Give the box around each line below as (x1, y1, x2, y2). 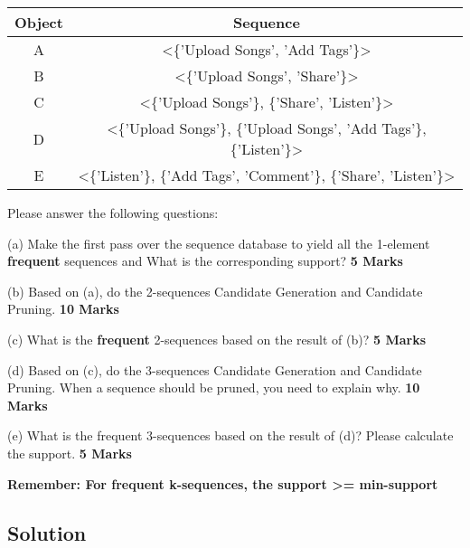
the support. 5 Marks (7, 443, 132, 462)
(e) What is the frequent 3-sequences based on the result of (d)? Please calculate (7, 426, 454, 445)
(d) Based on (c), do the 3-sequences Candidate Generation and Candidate (7, 360, 422, 379)
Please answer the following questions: (7, 203, 219, 222)
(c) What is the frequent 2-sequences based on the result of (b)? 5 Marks (7, 329, 427, 348)
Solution (7, 518, 87, 546)
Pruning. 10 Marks (7, 299, 119, 318)
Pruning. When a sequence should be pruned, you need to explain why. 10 (7, 378, 420, 397)
